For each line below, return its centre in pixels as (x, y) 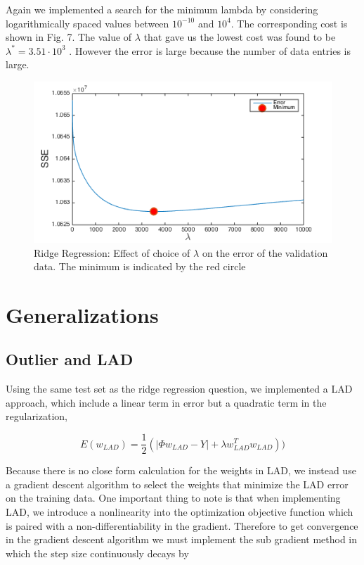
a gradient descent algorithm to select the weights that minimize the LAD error (177, 484)
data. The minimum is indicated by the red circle (140, 266)
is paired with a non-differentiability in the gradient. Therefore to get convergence (182, 525)
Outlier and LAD (70, 359)
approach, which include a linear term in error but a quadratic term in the (166, 402)
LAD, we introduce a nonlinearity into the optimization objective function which (180, 511)
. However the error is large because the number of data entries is (210, 50)
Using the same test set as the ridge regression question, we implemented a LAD (179, 389)
